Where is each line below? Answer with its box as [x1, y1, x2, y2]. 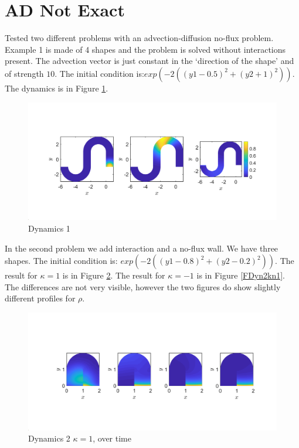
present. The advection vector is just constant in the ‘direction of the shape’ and [5, 55, 294, 67]
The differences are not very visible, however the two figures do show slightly [5, 280, 281, 293]
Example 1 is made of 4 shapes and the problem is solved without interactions [5, 43, 286, 55]
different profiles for [5, 292, 76, 304]
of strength [5, 67, 44, 79]
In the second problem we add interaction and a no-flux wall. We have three [5, 242, 278, 254]
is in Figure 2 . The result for [62, 269, 165, 281]
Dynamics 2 [28, 432, 70, 444]
